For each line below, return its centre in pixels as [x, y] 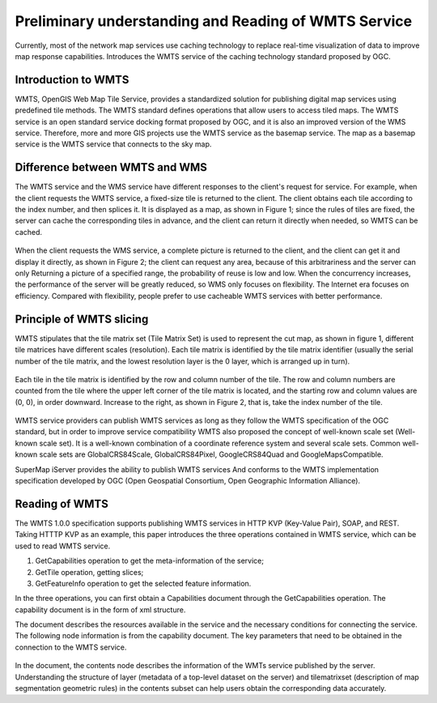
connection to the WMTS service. [71, 647]
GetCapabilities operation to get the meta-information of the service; [150, 561]
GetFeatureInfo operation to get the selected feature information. [143, 583]
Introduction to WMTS [72, 80]
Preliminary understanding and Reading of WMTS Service [214, 21]
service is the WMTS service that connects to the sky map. [113, 144]
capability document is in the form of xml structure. [100, 609]
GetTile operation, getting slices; [89, 572]
